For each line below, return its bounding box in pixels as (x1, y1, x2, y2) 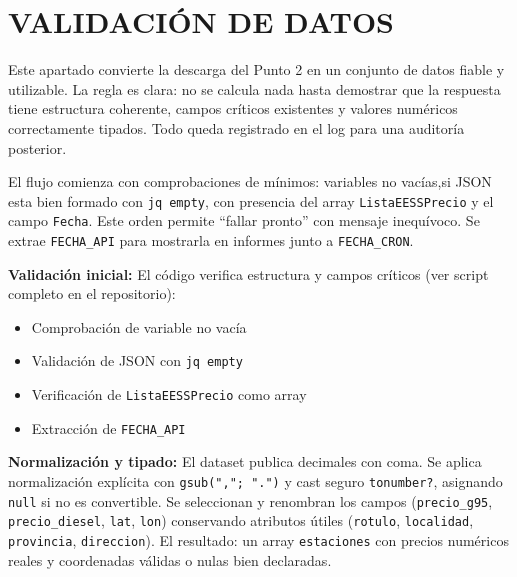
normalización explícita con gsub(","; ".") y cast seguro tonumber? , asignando (8, 471, 503, 491)
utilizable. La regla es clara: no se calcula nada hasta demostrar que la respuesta (8, 78, 501, 99)
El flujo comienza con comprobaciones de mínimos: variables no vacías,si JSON (8, 171, 492, 192)
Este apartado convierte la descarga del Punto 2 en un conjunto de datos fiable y (8, 59, 505, 80)
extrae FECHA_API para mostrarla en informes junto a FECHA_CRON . (8, 230, 414, 250)
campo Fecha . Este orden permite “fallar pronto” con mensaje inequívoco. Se (8, 210, 480, 231)
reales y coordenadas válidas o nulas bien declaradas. (8, 549, 332, 570)
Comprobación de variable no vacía (31, 316, 247, 337)
